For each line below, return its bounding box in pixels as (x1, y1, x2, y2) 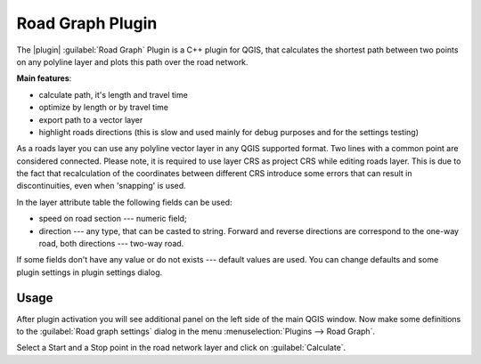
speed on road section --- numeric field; (38, 214, 187, 224)
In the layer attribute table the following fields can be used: (16, 197, 232, 207)
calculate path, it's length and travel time (38, 89, 189, 100)
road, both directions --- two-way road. (38, 239, 184, 249)
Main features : (16, 73, 72, 84)
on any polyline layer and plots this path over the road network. (16, 56, 249, 67)
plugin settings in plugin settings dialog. (16, 267, 163, 278)
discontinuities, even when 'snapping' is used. (16, 181, 186, 191)
